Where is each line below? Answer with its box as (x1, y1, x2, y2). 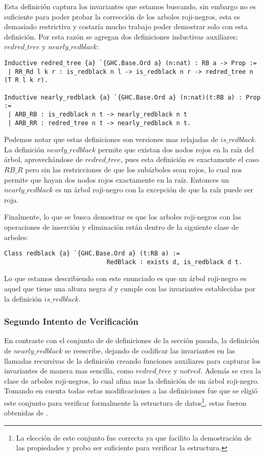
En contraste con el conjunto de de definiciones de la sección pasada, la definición (4, 335, 259, 346)
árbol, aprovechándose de (4, 154, 83, 165)
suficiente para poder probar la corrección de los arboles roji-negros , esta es (4, 11, 240, 22)
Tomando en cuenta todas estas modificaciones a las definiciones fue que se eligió (4, 385, 258, 396)
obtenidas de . (4, 407, 48, 418)
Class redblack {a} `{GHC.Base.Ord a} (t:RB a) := (4, 250, 180, 257)
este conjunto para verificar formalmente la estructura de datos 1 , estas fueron (4, 396, 247, 408)
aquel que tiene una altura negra (4, 283, 106, 294)
